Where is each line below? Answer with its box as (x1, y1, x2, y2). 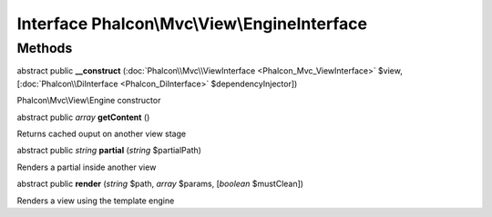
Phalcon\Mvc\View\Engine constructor (16, 95, 161, 106)
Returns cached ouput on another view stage (16, 128, 187, 139)
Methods (16, 40, 73, 56)
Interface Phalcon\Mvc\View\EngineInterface (16, 14, 368, 34)
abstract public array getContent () (16, 112, 150, 123)
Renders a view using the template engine (16, 195, 175, 206)
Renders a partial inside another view (16, 162, 157, 173)
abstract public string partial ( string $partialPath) (16, 145, 202, 156)
